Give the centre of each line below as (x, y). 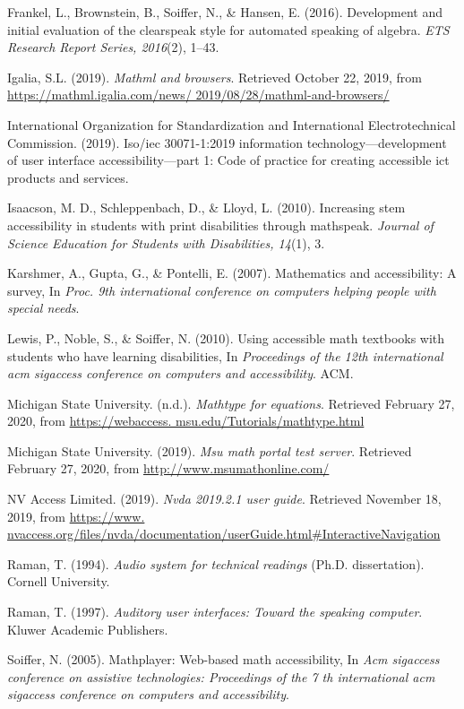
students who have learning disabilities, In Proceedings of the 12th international (225, 355)
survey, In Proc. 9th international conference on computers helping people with (222, 290)
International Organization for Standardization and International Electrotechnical (232, 124)
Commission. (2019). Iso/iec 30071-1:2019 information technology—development (227, 142)
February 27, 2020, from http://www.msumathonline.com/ (168, 468)
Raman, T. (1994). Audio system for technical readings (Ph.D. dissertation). (216, 563)
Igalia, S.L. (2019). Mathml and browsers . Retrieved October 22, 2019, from (215, 77)
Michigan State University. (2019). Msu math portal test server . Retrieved (210, 450)
